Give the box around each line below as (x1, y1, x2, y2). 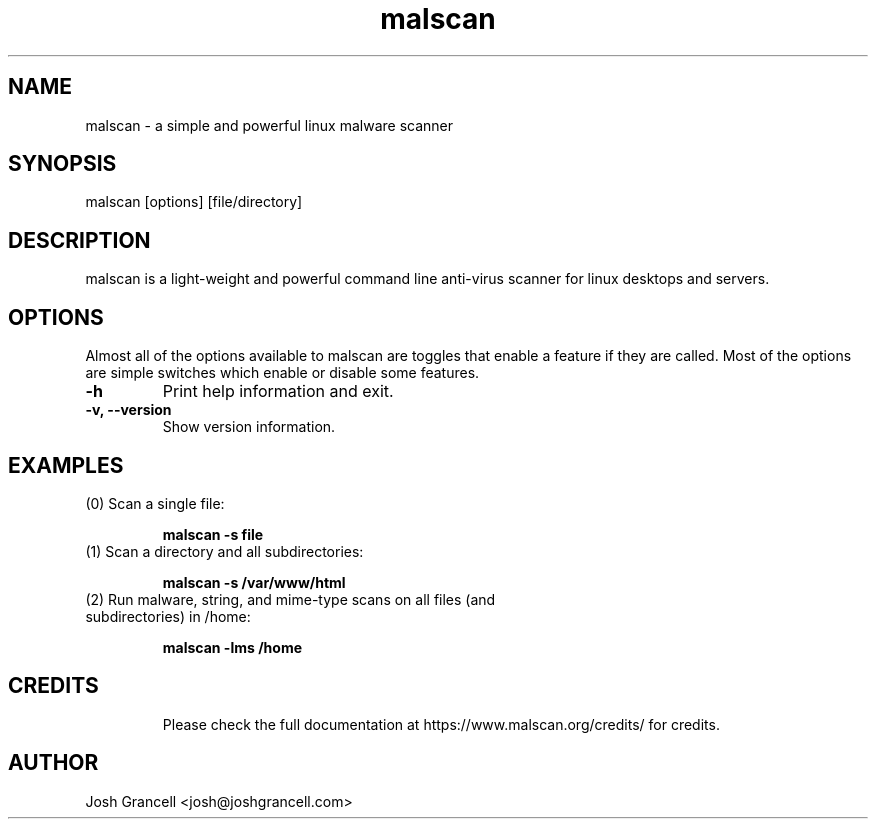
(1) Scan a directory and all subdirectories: (85, 542, 364, 560)
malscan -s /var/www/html (162, 573, 346, 591)
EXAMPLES (8, 452, 124, 478)
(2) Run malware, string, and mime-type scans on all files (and (85, 590, 496, 608)
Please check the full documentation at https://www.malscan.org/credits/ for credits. (162, 715, 720, 733)
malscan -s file (162, 525, 264, 543)
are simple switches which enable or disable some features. (85, 364, 480, 382)
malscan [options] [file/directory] (85, 193, 303, 211)
